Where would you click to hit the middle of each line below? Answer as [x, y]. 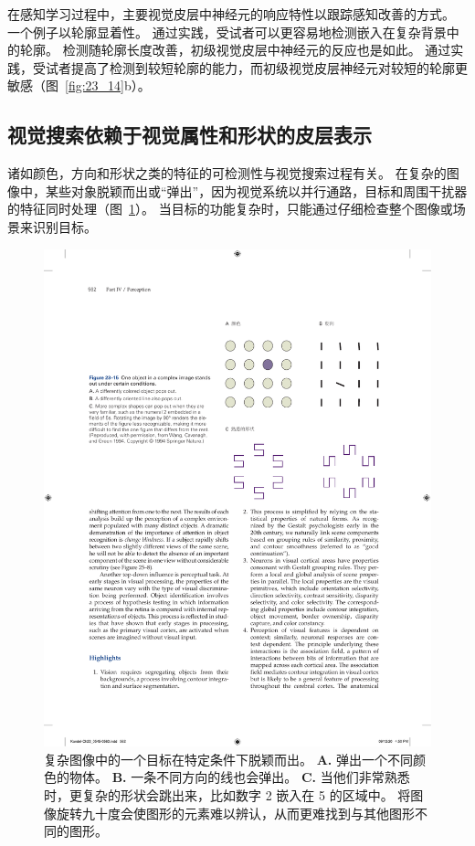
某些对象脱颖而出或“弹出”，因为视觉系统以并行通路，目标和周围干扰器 [256, 190]
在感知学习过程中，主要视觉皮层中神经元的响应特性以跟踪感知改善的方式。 [231, 14]
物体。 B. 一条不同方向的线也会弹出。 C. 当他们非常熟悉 [239, 777]
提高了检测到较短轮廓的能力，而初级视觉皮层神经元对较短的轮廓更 [269, 67]
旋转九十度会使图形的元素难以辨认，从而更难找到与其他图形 [235, 813]
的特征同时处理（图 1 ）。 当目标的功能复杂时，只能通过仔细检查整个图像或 [230, 209]
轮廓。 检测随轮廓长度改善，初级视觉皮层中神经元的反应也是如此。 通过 [235, 50]
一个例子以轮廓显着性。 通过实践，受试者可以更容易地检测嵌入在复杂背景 [227, 32]
